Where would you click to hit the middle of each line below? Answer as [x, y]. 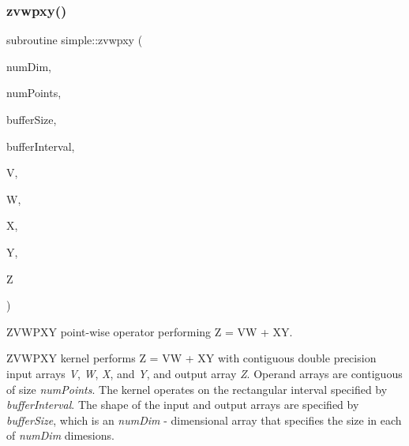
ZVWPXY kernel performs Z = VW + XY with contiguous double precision [191, 358]
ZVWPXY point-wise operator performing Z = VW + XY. [150, 331]
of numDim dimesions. [60, 435]
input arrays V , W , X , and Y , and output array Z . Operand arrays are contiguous [204, 373]
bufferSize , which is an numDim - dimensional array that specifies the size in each [204, 420]
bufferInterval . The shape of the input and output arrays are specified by [183, 405]
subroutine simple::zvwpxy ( [75, 40]
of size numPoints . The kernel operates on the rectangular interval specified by [197, 389]
